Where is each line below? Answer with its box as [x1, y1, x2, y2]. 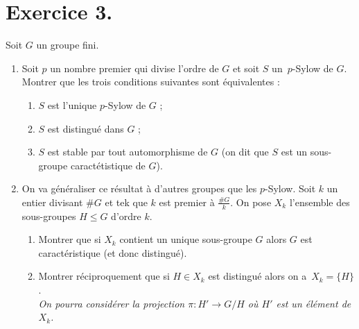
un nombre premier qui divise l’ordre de [50, 60, 219, 75]
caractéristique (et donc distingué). [38, 245, 187, 260]
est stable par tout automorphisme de [47, 144, 208, 159]
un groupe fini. [36, 37, 99, 52]
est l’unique [47, 97, 97, 112]
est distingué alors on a [208, 269, 307, 283]
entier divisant [21, 194, 83, 209]
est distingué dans [47, 121, 124, 135]
